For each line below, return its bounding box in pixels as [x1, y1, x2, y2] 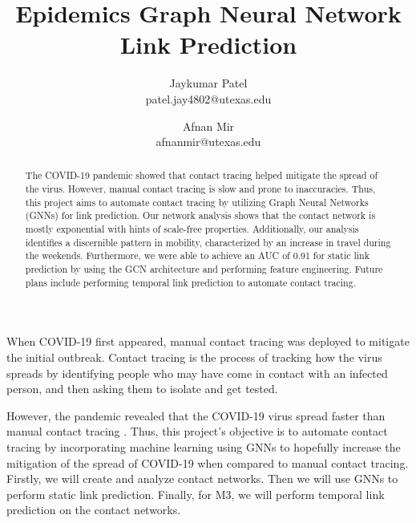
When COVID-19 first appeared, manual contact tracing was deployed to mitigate [6, 333, 410, 350]
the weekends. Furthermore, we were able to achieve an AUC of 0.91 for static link [25, 249, 370, 262]
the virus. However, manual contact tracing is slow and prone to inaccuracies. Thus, [25, 182, 376, 196]
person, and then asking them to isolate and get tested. [6, 380, 278, 397]
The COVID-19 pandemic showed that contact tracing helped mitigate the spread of [25, 168, 378, 182]
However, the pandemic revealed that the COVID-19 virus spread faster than [6, 407, 386, 424]
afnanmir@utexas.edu [155, 133, 261, 150]
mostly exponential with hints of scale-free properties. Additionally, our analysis [25, 222, 359, 236]
